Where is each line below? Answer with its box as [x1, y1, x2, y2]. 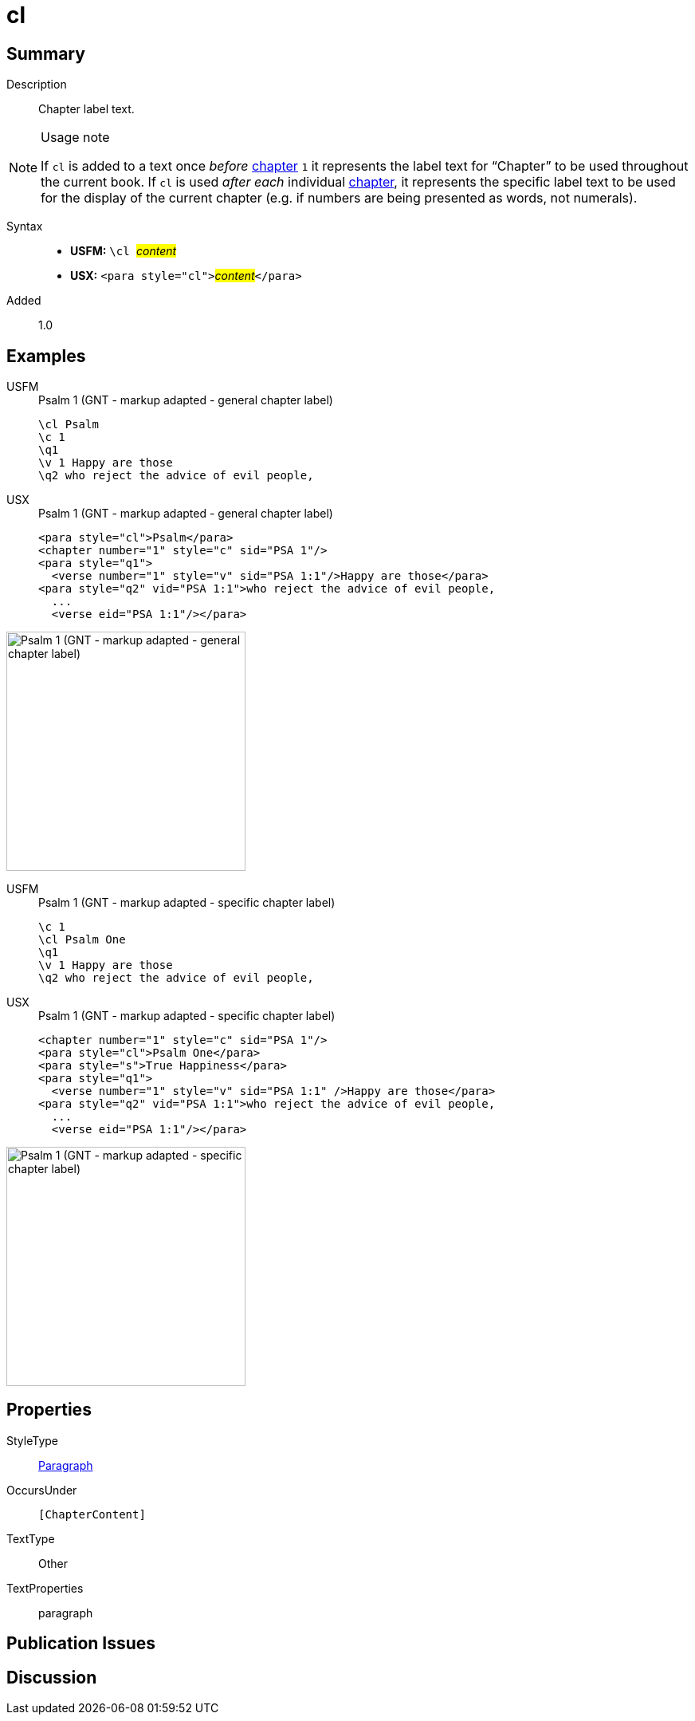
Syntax [6, 219, 43, 234]
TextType [6, 1531, 55, 1546]
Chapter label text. [38, 102, 135, 116]
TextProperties [6, 1581, 84, 1595]
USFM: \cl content [70, 244, 177, 258]
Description [6, 77, 67, 92]
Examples [6, 345, 86, 366]
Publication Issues [6, 1633, 156, 1654]
